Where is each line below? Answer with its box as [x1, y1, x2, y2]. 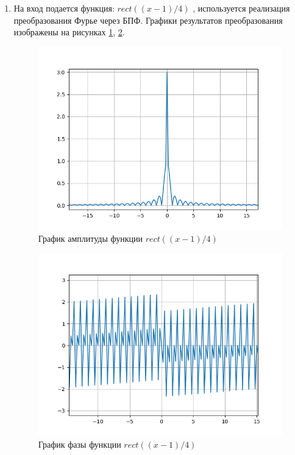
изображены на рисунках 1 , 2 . [13, 26, 125, 38]
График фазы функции [38, 437, 121, 450]
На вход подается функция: [13, 2, 115, 14]
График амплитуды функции [38, 231, 143, 244]
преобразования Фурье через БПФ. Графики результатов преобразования [13, 13, 283, 26]
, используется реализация [193, 2, 290, 14]
